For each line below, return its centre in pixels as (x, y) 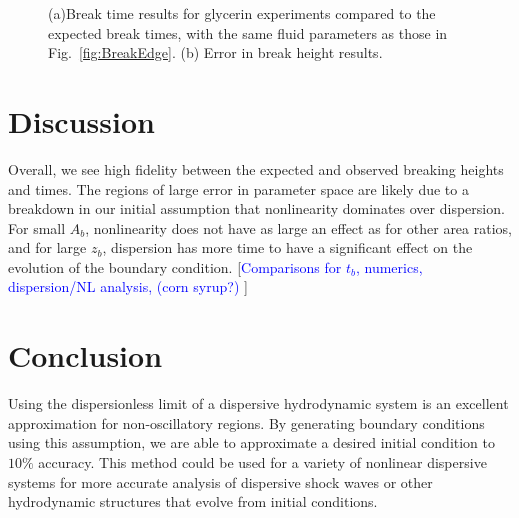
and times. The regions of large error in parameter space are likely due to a (238, 188)
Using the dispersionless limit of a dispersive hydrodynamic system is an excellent (258, 403)
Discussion (81, 120)
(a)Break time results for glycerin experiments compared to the (242, 13)
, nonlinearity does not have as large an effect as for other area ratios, (298, 227)
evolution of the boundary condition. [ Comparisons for (175, 266)
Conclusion (85, 355)
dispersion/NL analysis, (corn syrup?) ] (128, 286)
